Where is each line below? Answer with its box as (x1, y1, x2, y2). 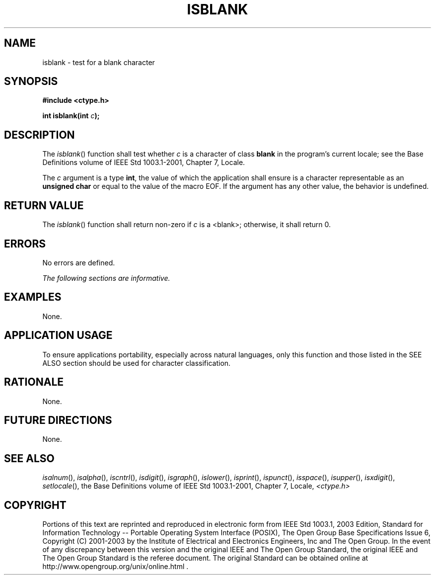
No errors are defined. (42, 258, 115, 267)
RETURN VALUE (4, 199, 84, 212)
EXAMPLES (4, 291, 62, 304)
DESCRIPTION (4, 128, 75, 141)
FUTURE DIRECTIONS (4, 414, 112, 426)
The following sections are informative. (42, 273, 170, 282)
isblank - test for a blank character (42, 58, 155, 67)
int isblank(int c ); (42, 111, 100, 120)
